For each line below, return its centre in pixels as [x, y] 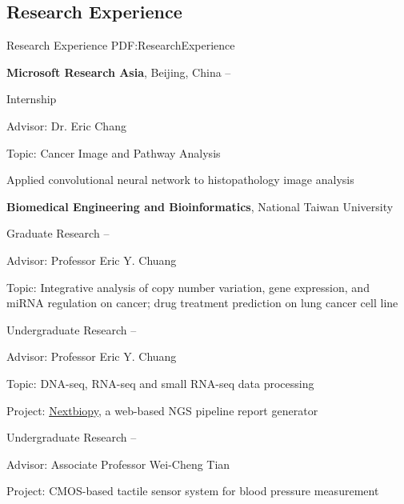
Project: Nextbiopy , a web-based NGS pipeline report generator [162, 410]
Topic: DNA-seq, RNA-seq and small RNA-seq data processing [160, 383]
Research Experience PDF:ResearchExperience [121, 45]
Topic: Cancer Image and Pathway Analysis [114, 152]
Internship [32, 99]
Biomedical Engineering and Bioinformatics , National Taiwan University [200, 206]
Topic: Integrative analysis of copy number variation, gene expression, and [188, 287]
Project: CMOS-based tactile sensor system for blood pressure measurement [193, 491]
